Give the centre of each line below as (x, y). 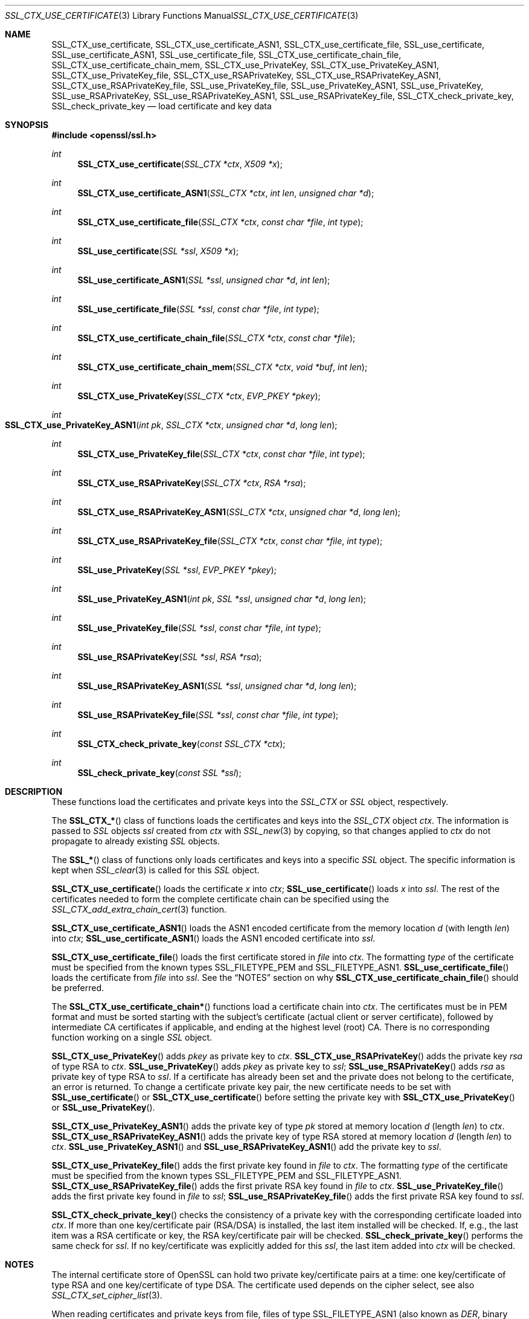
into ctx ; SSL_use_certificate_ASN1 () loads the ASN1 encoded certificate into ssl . (213, 938)
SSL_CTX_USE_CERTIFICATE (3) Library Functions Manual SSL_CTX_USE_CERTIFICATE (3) (182, 15)
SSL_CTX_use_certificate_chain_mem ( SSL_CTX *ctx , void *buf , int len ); (223, 367)
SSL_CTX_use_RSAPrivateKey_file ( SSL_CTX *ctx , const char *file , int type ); (230, 541)
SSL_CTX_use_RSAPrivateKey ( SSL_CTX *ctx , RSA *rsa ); (192, 483)
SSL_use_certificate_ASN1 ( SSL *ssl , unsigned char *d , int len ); (204, 280)
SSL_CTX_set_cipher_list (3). (107, 1295)
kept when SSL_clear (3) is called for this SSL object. (155, 870)
